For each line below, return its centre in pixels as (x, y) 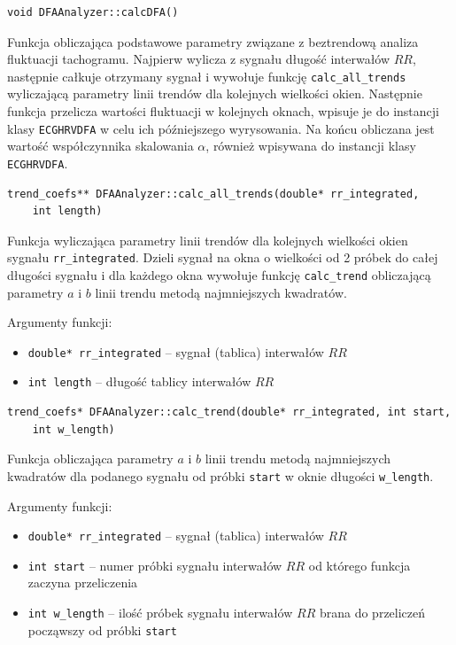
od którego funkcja (359, 565)
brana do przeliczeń (372, 613)
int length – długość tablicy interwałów (139, 381)
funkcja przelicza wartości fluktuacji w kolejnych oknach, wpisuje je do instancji (223, 111)
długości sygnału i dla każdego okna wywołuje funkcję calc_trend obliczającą (219, 274)
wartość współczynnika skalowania (100, 146)
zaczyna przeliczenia (83, 583)
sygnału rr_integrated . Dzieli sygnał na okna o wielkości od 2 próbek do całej (223, 257)
